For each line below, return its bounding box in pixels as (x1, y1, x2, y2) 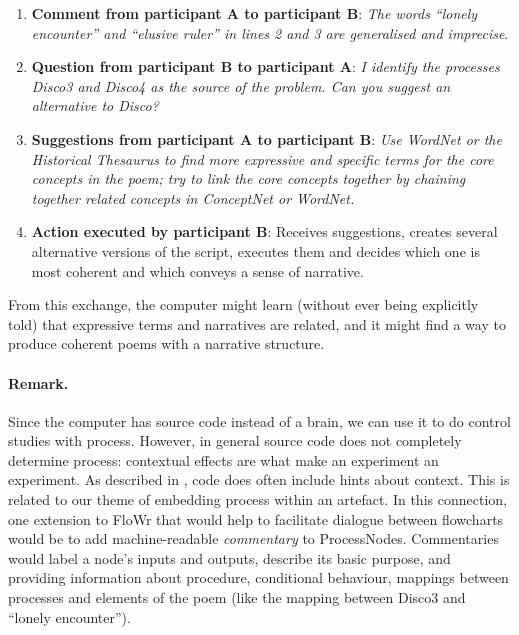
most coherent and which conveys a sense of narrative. (31, 260, 364, 281)
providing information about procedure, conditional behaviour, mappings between (8, 567, 509, 588)
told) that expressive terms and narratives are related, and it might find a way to (8, 313, 506, 334)
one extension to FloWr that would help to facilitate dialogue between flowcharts (8, 508, 504, 529)
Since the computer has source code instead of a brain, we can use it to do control (8, 410, 511, 431)
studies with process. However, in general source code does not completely (8, 430, 462, 451)
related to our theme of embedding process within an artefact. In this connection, (8, 489, 507, 510)
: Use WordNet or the (371, 128, 502, 149)
